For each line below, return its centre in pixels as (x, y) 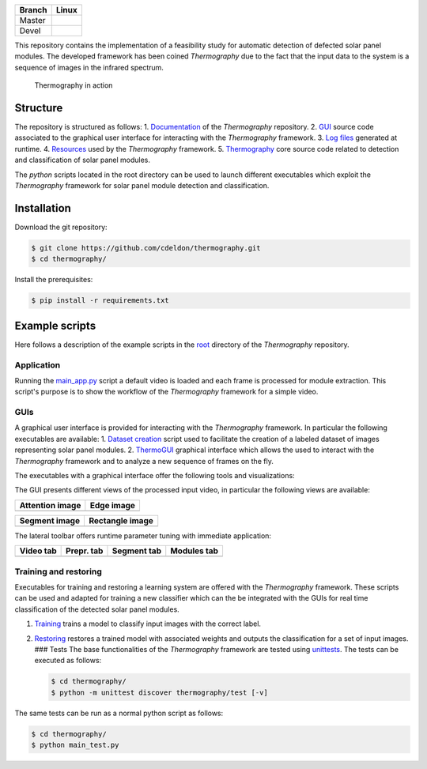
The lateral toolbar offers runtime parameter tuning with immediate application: (143, 535)
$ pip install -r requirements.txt (100, 301)
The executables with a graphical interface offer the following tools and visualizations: (155, 476)
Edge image (113, 505)
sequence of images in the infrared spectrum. (89, 67)
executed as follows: (68, 661)
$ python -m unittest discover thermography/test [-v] (159, 692)
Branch (33, 10)
